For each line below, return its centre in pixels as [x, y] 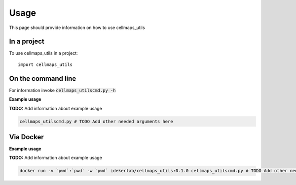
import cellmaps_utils [45, 64]
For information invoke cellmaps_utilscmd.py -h [62, 90]
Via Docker [26, 137]
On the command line [43, 78]
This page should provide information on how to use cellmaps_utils [77, 28]
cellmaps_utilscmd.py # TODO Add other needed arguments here [96, 121]
